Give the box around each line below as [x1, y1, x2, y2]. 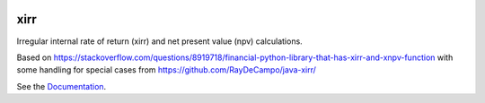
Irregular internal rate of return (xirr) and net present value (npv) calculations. [16, 36, 303, 47]
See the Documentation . [16, 81, 107, 91]
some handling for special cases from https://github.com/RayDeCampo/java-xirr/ [16, 64, 316, 75]
